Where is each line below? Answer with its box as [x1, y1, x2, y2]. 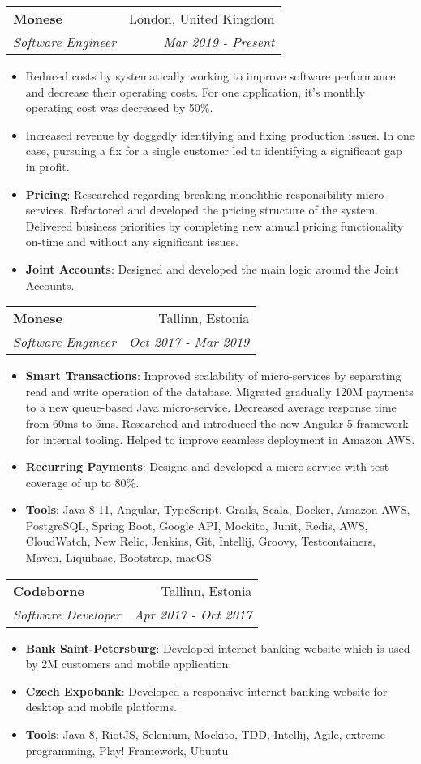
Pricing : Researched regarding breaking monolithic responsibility [25, 185, 353, 202]
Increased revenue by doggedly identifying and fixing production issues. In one [25, 126, 415, 143]
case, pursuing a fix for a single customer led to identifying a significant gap [25, 142, 402, 159]
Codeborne [13, 581, 84, 600]
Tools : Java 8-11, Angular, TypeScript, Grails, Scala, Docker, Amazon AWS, [25, 501, 410, 518]
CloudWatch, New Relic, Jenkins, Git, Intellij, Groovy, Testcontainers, [25, 533, 376, 550]
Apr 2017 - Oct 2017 [134, 604, 252, 624]
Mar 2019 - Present [163, 32, 275, 51]
